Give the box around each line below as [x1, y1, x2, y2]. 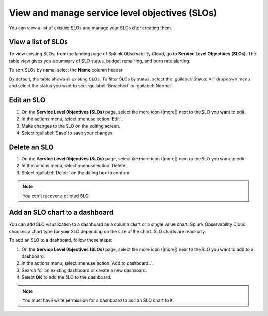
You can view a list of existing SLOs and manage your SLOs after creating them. [9, 25, 172, 31]
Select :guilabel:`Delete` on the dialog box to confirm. [21, 169, 131, 176]
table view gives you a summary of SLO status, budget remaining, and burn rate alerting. [9, 58, 191, 64]
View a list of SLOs [9, 38, 68, 46]
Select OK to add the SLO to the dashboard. [21, 274, 112, 280]
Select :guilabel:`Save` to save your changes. [21, 130, 114, 136]
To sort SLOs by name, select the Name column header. [9, 67, 124, 73]
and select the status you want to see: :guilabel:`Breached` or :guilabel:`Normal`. [9, 83, 174, 89]
